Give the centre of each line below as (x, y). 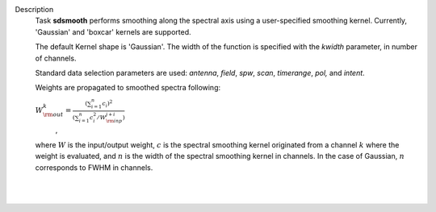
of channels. (56, 58)
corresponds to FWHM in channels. (94, 167)
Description (34, 9)
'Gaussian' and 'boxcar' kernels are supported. (113, 31)
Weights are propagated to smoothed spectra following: (128, 88)
